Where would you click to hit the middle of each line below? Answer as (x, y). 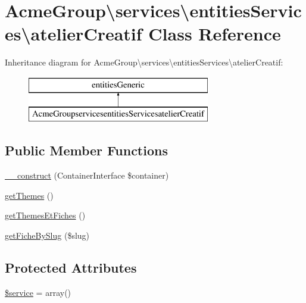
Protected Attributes (71, 268)
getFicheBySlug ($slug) (47, 235)
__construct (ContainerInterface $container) (87, 175)
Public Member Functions (86, 150)
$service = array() (38, 292)
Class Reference (215, 34)
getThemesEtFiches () (45, 215)
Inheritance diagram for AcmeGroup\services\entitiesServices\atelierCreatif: (144, 62)
